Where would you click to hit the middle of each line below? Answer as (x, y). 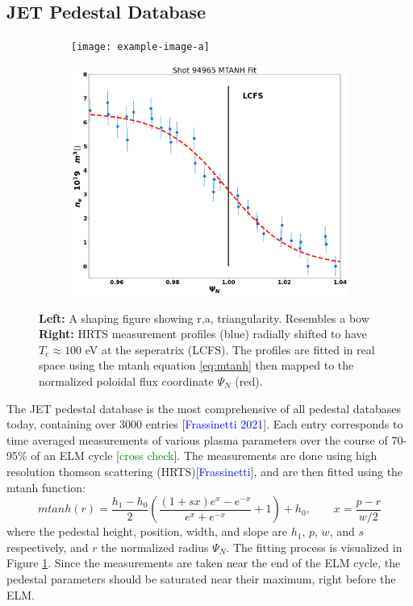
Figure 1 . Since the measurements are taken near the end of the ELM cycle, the (204, 563)
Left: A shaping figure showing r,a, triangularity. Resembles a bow (204, 318)
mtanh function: (46, 487)
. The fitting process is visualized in (314, 547)
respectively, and (48, 547)
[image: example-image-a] (140, 47)
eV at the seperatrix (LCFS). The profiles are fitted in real (230, 349)
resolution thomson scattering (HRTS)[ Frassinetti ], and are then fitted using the (205, 471)
